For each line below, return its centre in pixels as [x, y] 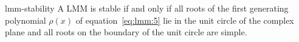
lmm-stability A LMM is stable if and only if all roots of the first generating [147, 8]
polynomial [26, 20]
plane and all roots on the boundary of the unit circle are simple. [126, 32]
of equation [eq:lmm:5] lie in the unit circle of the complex [185, 20]
